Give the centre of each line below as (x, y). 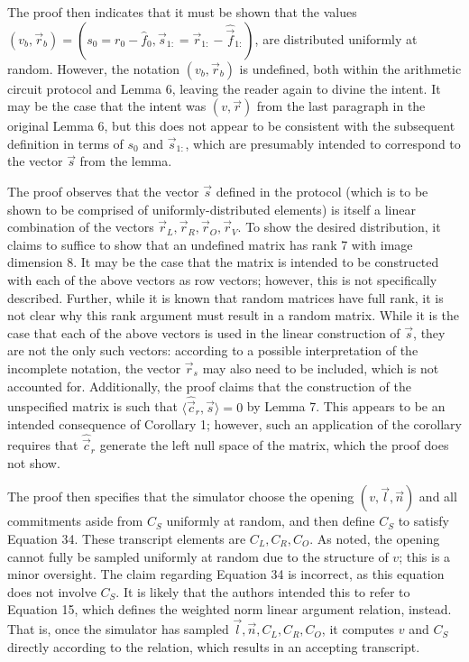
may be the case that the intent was (107, 106)
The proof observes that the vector (103, 191)
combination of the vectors (81, 227)
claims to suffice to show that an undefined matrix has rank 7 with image (210, 244)
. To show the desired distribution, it (339, 227)
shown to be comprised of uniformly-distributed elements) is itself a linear (212, 209)
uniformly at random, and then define (271, 521)
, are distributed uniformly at (336, 38)
